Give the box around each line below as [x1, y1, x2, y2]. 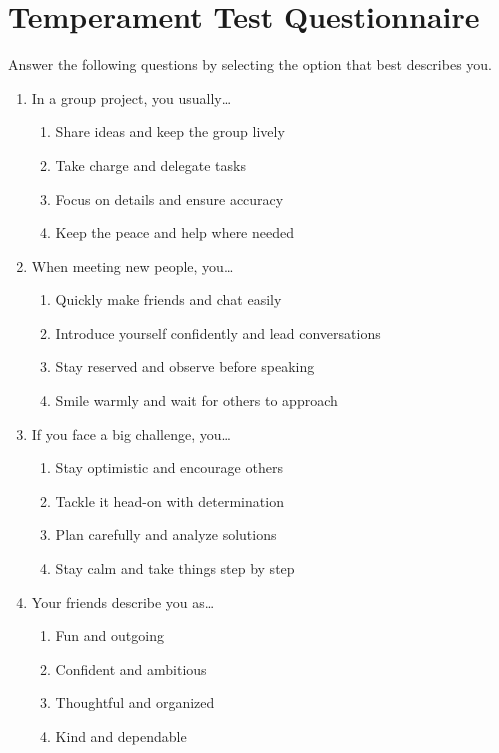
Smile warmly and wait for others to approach [55, 390, 338, 411]
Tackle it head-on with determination [55, 490, 284, 511]
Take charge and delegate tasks [55, 154, 246, 175]
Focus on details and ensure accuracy [55, 188, 284, 209]
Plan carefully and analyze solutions [55, 524, 277, 545]
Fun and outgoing [55, 625, 164, 646]
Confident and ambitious [55, 658, 207, 679]
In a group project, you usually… [31, 87, 232, 108]
